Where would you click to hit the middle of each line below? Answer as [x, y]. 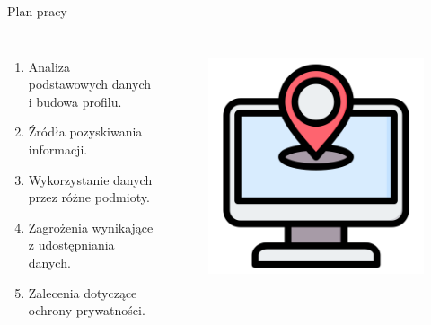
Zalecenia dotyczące [83, 292]
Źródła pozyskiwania [85, 132]
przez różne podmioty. [89, 197]
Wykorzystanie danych [90, 179]
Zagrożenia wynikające [91, 227]
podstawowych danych [89, 84]
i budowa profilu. [75, 101]
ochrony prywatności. [87, 310]
